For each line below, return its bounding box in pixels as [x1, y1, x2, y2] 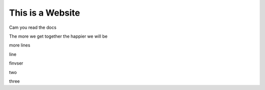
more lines [9, 42, 30, 48]
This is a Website [9, 7, 80, 18]
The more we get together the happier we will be [9, 33, 108, 39]
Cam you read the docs [9, 24, 56, 30]
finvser [9, 60, 24, 66]
